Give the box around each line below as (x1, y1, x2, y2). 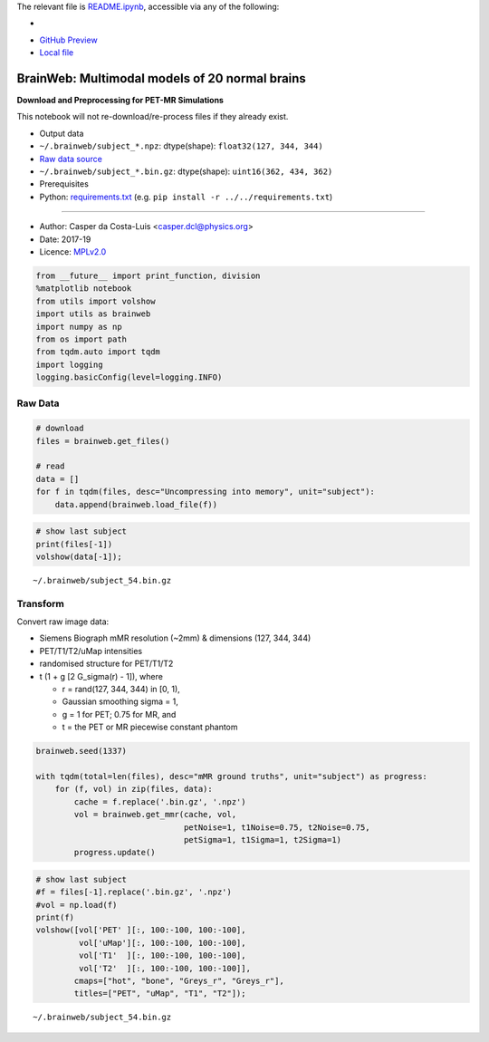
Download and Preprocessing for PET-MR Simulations (16, 95, 224, 106)
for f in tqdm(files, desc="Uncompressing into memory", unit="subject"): (35, 487, 376, 497)
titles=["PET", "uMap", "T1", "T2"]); (73, 989, 246, 999)
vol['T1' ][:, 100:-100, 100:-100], (78, 950, 246, 960)
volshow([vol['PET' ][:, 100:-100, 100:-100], (35, 925, 246, 935)
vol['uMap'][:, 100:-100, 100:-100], (78, 938, 246, 948)
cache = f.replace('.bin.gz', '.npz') (73, 796, 246, 806)
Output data (39, 128, 84, 139)
